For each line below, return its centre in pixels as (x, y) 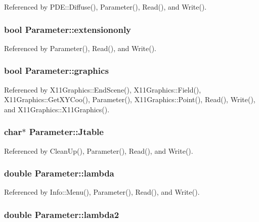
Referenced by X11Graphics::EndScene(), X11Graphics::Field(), (103, 89)
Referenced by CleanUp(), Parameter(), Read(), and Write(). (99, 150)
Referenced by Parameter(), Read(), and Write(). (80, 48)
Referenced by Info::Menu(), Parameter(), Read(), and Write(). (102, 192)
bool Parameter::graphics (56, 71)
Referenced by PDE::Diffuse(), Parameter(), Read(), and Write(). (105, 7)
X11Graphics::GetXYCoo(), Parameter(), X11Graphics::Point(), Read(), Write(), (130, 99)
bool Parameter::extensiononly (68, 29)
